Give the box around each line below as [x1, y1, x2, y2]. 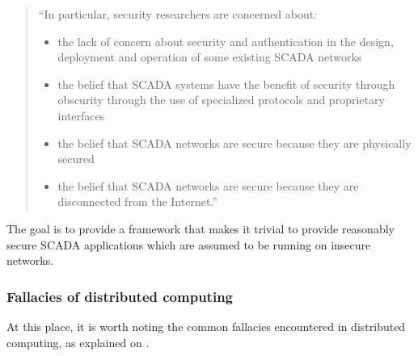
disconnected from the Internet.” [57, 193, 217, 210]
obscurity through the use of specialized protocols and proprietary [57, 91, 385, 108]
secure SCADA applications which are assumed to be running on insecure [6, 236, 371, 253]
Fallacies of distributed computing [6, 286, 233, 306]
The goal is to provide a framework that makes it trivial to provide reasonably [6, 220, 395, 237]
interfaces [57, 107, 105, 124]
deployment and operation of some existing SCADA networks [57, 48, 362, 65]
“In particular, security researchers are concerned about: [38, 6, 318, 22]
